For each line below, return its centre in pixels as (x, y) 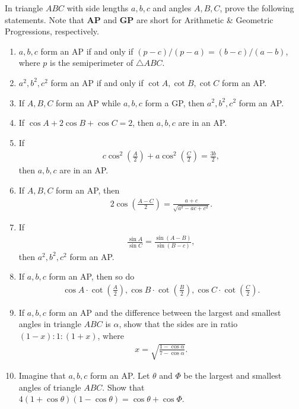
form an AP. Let (120, 375)
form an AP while (88, 102)
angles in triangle (50, 324)
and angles (172, 8)
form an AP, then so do (92, 276)
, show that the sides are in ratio (178, 324)
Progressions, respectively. (52, 31)
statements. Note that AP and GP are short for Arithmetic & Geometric (139, 19)
